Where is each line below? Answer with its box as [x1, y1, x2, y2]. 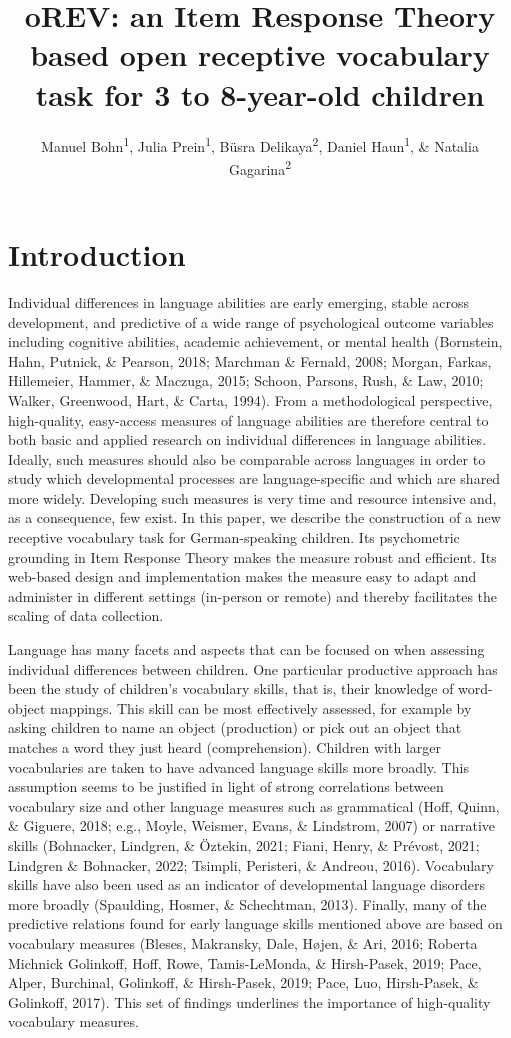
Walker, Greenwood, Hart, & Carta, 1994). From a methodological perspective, [8, 389, 493, 410]
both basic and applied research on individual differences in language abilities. [8, 429, 487, 450]
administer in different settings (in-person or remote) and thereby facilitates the [8, 585, 498, 606]
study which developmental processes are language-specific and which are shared [8, 468, 501, 489]
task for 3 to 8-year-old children [35, 73, 485, 114]
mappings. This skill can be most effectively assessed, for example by [49, 697, 472, 718]
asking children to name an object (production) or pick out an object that [8, 717, 462, 738]
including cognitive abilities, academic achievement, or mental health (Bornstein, [8, 331, 503, 352]
